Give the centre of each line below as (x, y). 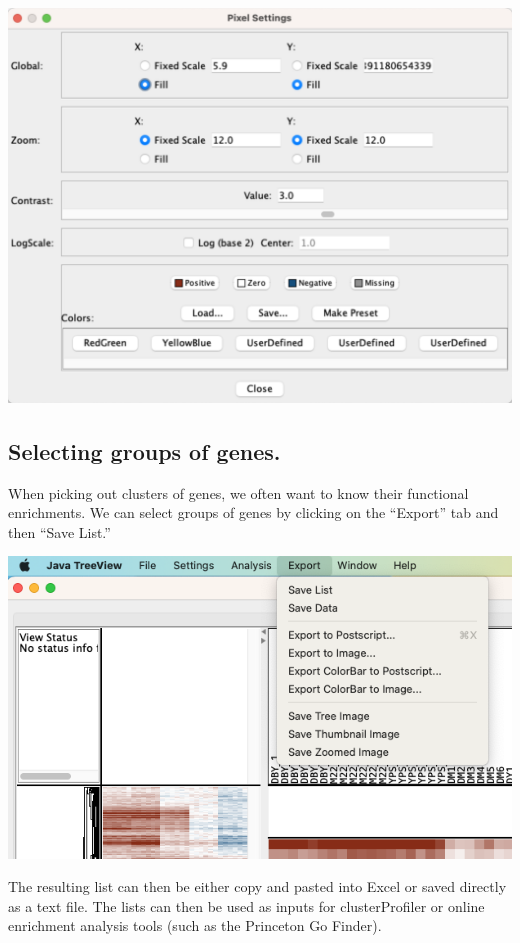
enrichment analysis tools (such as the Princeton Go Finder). (195, 925)
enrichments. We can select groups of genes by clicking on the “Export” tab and (253, 512)
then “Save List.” (59, 531)
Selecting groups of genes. (144, 450)
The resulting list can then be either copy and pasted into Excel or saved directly (257, 886)
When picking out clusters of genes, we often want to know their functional (238, 492)
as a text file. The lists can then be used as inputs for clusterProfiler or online (246, 905)
